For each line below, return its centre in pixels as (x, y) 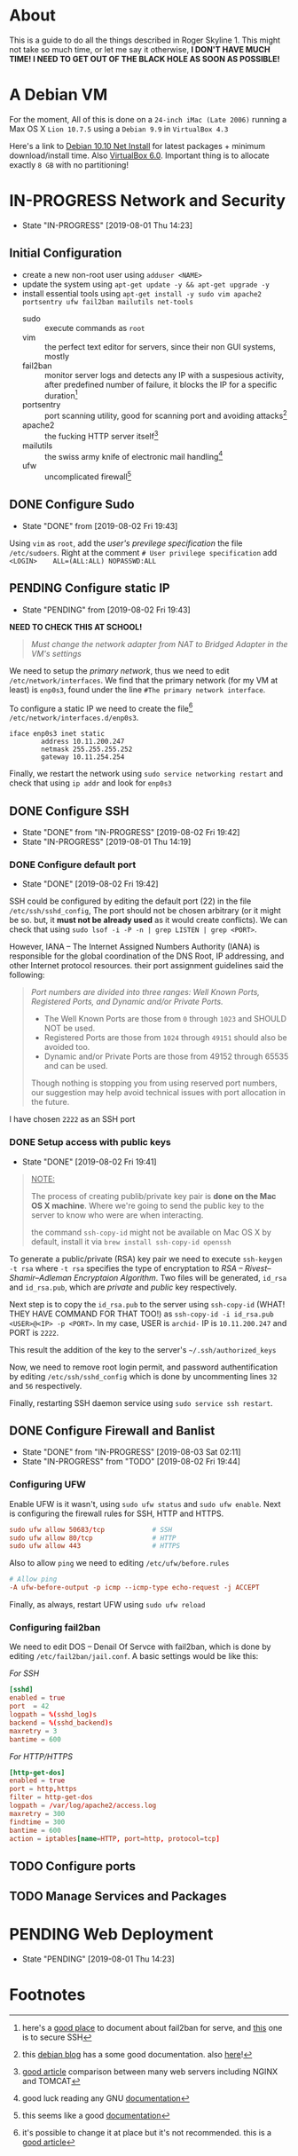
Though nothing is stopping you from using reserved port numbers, (154, 1083)
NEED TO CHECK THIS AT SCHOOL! (76, 627)
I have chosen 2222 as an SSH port (72, 1119)
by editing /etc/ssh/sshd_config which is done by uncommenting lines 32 (143, 1376)
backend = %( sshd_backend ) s (61, 1723)
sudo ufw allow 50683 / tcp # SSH (91, 1529)
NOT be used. (70, 1028)
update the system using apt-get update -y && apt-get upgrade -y (146, 284)
